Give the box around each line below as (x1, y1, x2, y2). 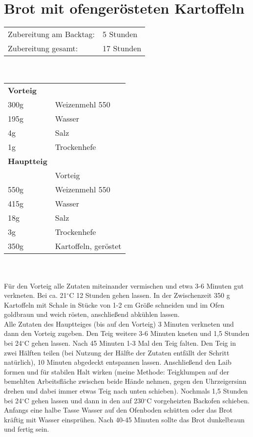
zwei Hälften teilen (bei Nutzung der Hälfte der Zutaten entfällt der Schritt (4, 347, 230, 357)
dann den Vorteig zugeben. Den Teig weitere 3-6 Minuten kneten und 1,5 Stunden (4, 328, 250, 338)
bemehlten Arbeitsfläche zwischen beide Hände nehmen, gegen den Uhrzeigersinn (4, 376, 247, 386)
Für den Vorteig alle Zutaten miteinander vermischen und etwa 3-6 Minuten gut (4, 280, 244, 291)
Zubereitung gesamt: (8, 42, 78, 54)
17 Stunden (103, 42, 142, 54)
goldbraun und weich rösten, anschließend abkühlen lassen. (4, 309, 180, 319)
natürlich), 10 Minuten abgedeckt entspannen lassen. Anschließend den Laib (4, 357, 232, 367)
